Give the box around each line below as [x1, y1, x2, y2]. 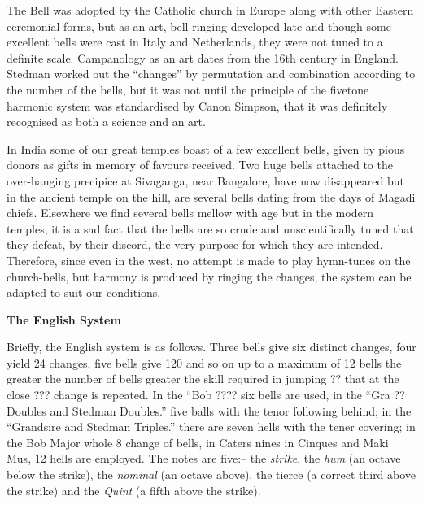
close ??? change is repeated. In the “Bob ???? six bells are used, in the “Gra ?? [7, 386, 405, 403]
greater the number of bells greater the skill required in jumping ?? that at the [7, 370, 399, 387]
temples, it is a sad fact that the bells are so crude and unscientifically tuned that [7, 220, 414, 237]
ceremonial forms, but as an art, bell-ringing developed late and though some [7, 17, 391, 34]
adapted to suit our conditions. [7, 284, 161, 301]
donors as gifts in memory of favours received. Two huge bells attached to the [7, 156, 393, 173]
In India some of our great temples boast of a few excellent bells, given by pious [7, 140, 405, 157]
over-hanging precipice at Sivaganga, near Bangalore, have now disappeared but [7, 172, 404, 189]
